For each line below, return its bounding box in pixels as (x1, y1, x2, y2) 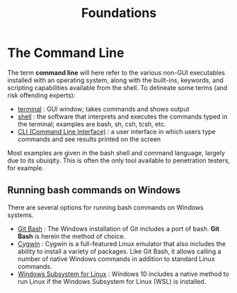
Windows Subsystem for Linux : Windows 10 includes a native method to (17, 270, 230, 278)
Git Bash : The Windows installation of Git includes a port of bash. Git (17, 224, 220, 233)
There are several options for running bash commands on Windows (7, 203, 204, 211)
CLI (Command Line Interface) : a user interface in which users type (17, 127, 216, 136)
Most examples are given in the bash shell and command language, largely (7, 148, 225, 157)
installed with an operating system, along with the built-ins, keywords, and (7, 76, 224, 84)
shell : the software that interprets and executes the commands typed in (17, 112, 228, 121)
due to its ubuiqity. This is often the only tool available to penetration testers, (7, 156, 231, 165)
